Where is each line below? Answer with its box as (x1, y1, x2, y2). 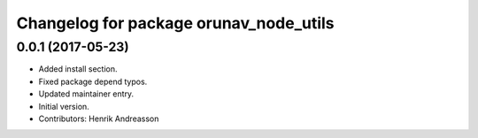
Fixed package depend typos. (38, 76, 148, 87)
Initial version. (38, 101, 90, 111)
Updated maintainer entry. (38, 88, 135, 99)
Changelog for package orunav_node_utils (16, 13, 335, 33)
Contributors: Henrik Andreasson (38, 113, 159, 124)
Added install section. (38, 64, 118, 74)
